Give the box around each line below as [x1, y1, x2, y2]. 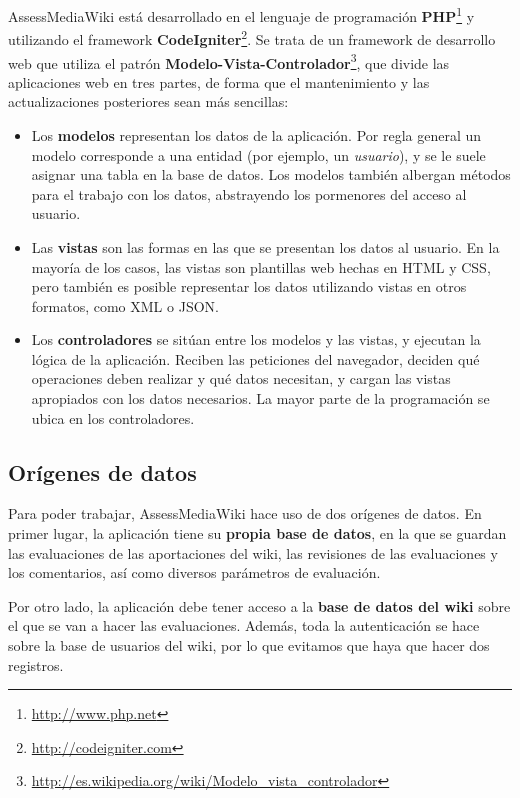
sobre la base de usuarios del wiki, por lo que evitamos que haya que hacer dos [8, 635, 490, 656]
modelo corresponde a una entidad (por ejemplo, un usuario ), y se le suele [31, 144, 486, 165]
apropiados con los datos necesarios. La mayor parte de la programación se [31, 388, 490, 409]
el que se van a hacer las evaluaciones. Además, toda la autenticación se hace [8, 615, 480, 636]
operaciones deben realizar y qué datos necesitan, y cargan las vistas [31, 368, 451, 389]
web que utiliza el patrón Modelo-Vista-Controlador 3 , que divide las [8, 49, 450, 73]
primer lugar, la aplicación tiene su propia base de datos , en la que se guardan [8, 523, 507, 544]
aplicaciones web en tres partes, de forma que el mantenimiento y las [8, 71, 430, 92]
